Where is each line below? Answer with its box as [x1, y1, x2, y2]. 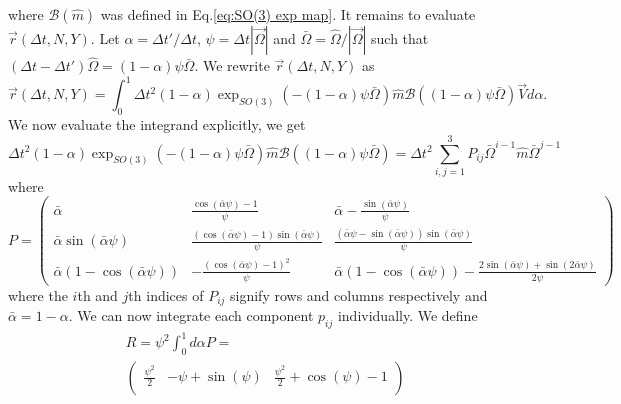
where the [8, 284, 68, 305]
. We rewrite [194, 55, 270, 76]
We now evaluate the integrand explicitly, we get [8, 114, 306, 135]
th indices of [128, 284, 204, 305]
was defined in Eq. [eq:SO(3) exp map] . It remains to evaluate [100, 4, 476, 24]
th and [77, 284, 118, 305]
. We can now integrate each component [68, 305, 314, 326]
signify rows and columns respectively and [230, 284, 488, 305]
